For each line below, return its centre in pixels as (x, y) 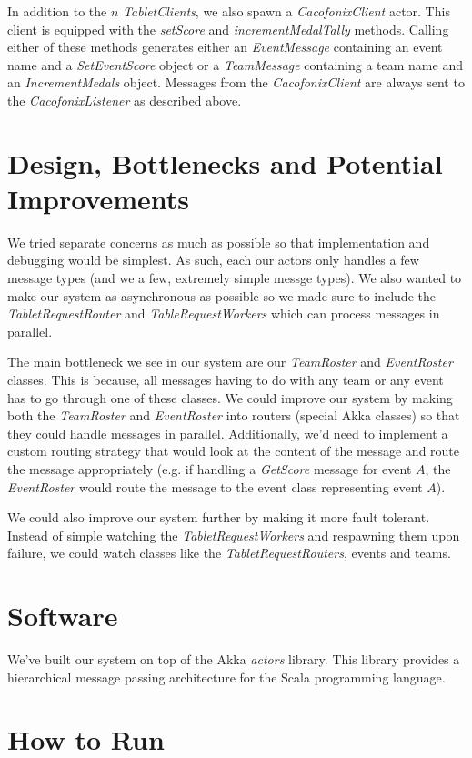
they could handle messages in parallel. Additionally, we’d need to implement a (228, 433)
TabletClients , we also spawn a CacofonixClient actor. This (286, 11)
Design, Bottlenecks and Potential (225, 162)
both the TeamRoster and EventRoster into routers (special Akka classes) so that (234, 415)
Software (63, 616)
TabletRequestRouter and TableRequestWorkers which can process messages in (224, 313)
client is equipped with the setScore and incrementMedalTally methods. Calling (228, 29)
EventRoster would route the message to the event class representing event (215, 486)
